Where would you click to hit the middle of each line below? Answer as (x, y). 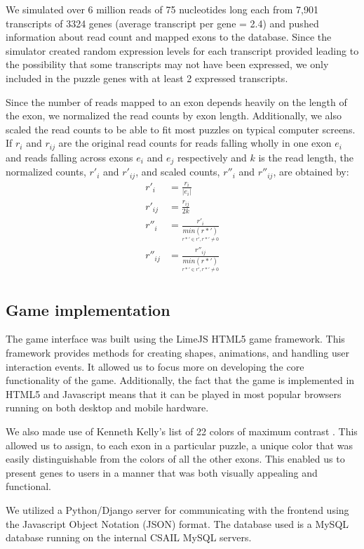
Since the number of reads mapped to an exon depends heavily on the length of (176, 101)
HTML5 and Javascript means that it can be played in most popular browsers (174, 393)
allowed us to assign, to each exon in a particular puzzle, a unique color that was (180, 445)
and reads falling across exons (69, 157)
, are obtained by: (311, 172)
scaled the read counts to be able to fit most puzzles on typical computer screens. (181, 129)
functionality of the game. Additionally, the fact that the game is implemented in (180, 380)
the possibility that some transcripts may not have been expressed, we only (167, 64)
